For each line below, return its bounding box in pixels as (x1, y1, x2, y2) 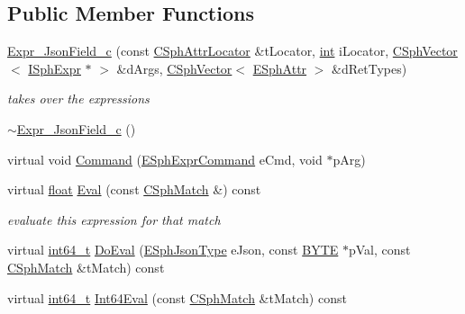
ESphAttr (252, 58, 307, 77)
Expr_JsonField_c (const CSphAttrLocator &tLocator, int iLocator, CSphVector (7, 41, 458, 60)
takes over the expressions (7, 89, 150, 108)
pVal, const (348, 240, 411, 259)
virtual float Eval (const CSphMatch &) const (7, 180, 261, 199)
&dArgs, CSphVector (116, 58, 232, 77)
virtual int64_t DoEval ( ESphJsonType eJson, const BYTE (7, 240, 339, 259)
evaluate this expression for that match (7, 210, 221, 229)
